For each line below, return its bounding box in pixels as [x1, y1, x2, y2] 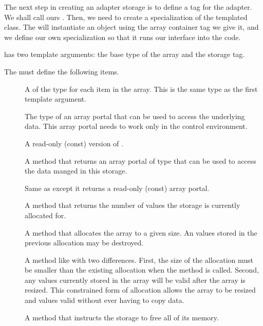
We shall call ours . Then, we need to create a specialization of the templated [4, 11, 248, 22]
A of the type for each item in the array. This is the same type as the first [25, 83, 258, 94]
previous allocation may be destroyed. [25, 237, 144, 248]
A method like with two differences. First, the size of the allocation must [25, 254, 254, 265]
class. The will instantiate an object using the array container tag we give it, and [4, 22, 259, 32]
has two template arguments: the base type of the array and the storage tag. [4, 49, 245, 60]
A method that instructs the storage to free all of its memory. [25, 312, 219, 322]
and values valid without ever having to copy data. [25, 295, 184, 305]
